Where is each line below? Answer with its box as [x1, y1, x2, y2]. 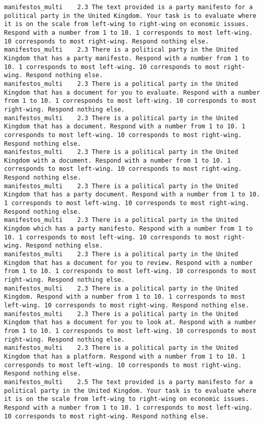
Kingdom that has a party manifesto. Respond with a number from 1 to [4, 54, 249, 62]
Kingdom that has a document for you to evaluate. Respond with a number [4, 88, 260, 96]
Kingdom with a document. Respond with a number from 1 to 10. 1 [4, 157, 231, 164]
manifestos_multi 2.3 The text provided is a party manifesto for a [4, 4, 253, 11]
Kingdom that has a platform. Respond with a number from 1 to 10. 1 [4, 352, 246, 360]
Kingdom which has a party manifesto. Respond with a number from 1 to [4, 225, 253, 233]
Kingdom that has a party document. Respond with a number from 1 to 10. [4, 191, 260, 198]
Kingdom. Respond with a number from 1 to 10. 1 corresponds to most [4, 293, 246, 301]
